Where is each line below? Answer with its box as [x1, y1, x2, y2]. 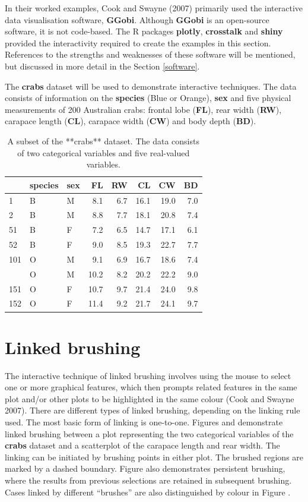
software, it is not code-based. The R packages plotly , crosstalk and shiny [5, 25, 283, 37]
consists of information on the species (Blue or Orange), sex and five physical [5, 91, 291, 104]
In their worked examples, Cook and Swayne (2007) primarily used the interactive [5, 2, 303, 14]
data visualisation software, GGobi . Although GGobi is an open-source [5, 13, 269, 26]
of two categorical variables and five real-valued [17, 146, 190, 159]
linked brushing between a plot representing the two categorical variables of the [5, 427, 294, 440]
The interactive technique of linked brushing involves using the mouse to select [5, 369, 291, 381]
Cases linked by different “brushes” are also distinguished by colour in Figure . [5, 485, 291, 498]
